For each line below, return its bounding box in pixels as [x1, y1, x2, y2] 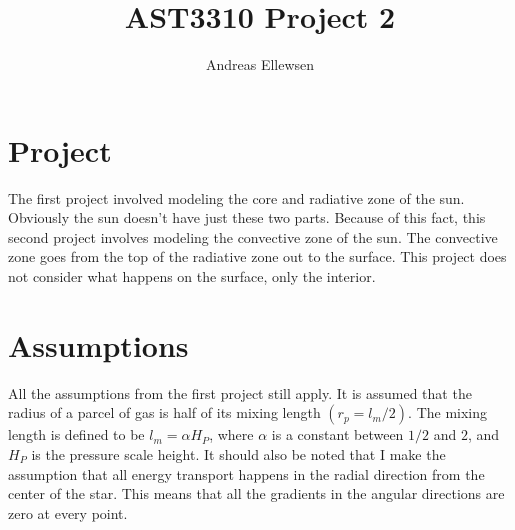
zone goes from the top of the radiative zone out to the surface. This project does [8, 246, 507, 267]
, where [209, 424, 254, 445]
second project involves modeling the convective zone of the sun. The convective [8, 226, 498, 247]
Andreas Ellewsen [205, 54, 315, 75]
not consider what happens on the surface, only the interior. [8, 266, 376, 287]
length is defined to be [8, 424, 145, 445]
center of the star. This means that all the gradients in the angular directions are [8, 483, 505, 504]
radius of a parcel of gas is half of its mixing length [8, 402, 321, 423]
